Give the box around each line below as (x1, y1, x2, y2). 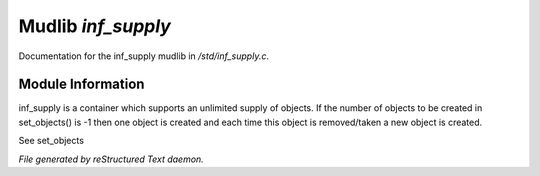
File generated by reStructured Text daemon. (18, 153, 204, 165)
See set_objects (18, 135, 85, 147)
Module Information (18, 76, 145, 93)
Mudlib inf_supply (18, 15, 172, 37)
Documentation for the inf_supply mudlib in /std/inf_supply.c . (18, 50, 270, 62)
